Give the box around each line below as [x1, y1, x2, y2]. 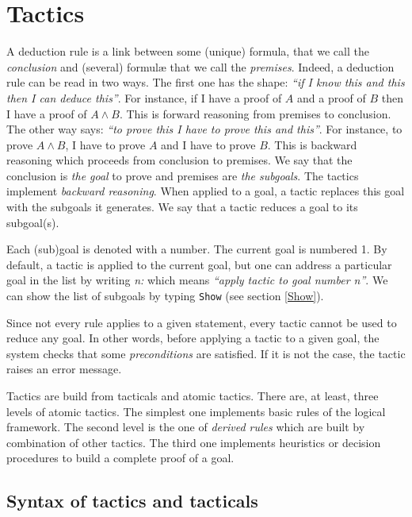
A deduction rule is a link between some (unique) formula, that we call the [6, 43, 369, 60]
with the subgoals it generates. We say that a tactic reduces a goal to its [6, 199, 358, 215]
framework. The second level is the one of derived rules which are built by [6, 419, 365, 435]
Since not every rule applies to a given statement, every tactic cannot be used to [6, 314, 397, 330]
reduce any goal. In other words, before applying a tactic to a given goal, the [6, 330, 380, 346]
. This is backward [267, 136, 357, 152]
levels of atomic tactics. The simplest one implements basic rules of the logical [6, 403, 386, 419]
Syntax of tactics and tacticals [6, 488, 258, 513]
